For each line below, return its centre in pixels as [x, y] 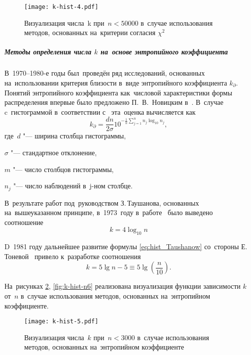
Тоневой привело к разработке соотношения [73, 256]
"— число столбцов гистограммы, [63, 169]
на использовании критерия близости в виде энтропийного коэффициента [116, 83]
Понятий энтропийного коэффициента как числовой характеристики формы [118, 92]
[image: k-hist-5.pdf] [61, 322]
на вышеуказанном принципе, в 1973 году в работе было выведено [109, 212]
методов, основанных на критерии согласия [90, 32]
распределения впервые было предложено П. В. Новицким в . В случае [114, 102]
